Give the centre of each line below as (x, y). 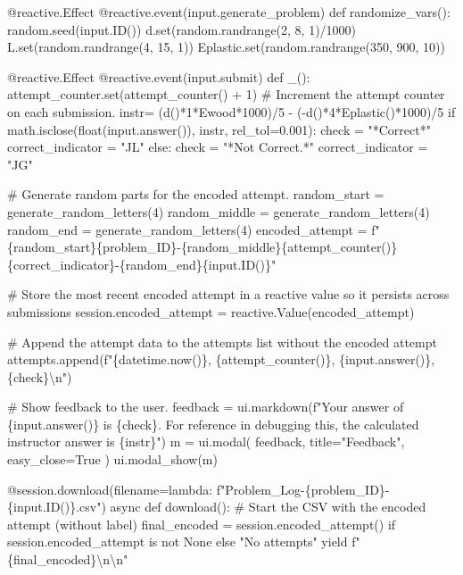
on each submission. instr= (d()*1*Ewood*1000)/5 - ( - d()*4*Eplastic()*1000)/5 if (231, 111)
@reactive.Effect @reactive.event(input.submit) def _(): (159, 76)
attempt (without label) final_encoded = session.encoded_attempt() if (202, 524)
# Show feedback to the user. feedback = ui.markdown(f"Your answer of (206, 407)
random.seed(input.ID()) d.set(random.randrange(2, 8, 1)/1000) (182, 29)
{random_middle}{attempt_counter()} (289, 247)
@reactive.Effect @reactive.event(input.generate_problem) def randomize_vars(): (229, 12)
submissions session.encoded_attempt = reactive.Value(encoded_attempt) (211, 311)
